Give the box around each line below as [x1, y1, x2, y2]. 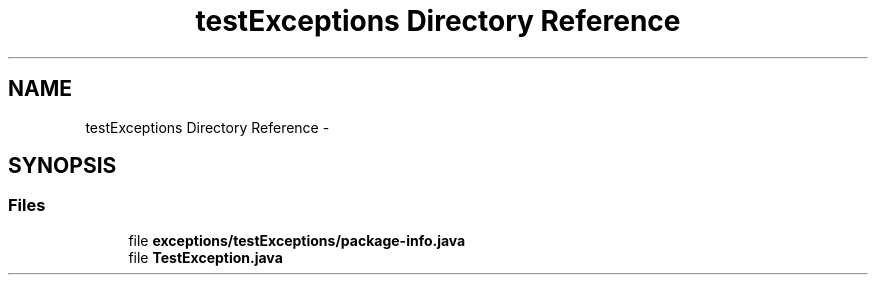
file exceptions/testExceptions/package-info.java [128, 231, 466, 249]
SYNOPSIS [8, 153, 117, 179]
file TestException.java [128, 248, 283, 266]
